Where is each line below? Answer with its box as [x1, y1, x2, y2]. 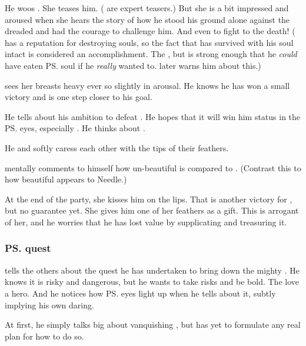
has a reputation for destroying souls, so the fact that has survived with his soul [5, 36, 294, 48]
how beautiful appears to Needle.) [5, 173, 127, 185]
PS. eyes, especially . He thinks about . [5, 122, 145, 134]
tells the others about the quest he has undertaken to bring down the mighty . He [5, 264, 300, 276]
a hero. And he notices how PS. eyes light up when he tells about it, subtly [5, 287, 276, 299]
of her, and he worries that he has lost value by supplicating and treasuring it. [5, 215, 287, 228]
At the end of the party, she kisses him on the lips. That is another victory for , [5, 192, 292, 205]
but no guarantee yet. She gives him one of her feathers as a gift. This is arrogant [5, 204, 299, 217]
